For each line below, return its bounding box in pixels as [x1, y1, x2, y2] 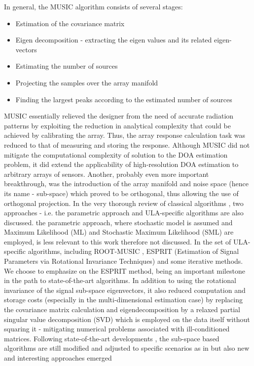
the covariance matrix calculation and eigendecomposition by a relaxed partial [4, 304, 240, 315]
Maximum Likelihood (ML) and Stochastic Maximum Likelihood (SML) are [4, 227, 234, 237]
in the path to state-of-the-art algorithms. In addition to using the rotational [4, 275, 236, 285]
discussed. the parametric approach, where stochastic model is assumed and [4, 217, 233, 227]
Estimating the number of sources [15, 61, 118, 71]
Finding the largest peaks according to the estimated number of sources [15, 94, 232, 104]
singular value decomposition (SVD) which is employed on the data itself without [4, 314, 250, 324]
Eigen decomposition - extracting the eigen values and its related [15, 35, 212, 45]
